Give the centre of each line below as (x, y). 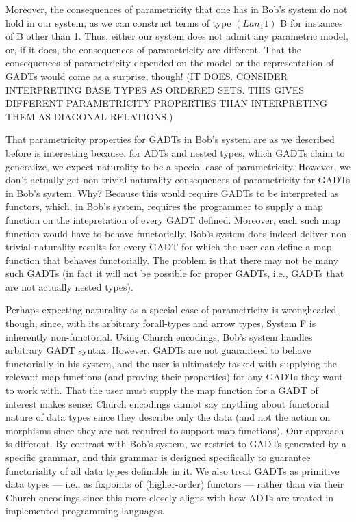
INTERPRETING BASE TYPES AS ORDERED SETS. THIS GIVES (155, 89)
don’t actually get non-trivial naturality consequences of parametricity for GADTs (178, 180)
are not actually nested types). (69, 286)
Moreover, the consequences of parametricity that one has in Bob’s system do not (177, 9)
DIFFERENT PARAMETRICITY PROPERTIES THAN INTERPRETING (167, 103)
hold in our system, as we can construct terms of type (118, 22)
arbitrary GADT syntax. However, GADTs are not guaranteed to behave (158, 350)
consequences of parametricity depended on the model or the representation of (170, 63)
